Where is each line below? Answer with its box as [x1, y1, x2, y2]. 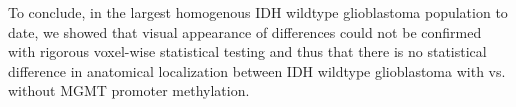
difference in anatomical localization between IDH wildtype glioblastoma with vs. [8, 60, 506, 81]
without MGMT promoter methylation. [8, 80, 250, 101]
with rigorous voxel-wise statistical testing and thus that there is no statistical [8, 41, 487, 62]
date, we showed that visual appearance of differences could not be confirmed [8, 21, 482, 42]
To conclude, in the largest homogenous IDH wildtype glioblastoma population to [8, 2, 508, 22]
